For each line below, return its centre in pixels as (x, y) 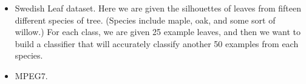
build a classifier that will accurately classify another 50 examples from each (157, 43)
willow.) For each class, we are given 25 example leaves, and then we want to (158, 32)
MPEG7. (31, 75)
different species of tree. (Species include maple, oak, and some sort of (145, 20)
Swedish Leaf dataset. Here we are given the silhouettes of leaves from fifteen (158, 8)
